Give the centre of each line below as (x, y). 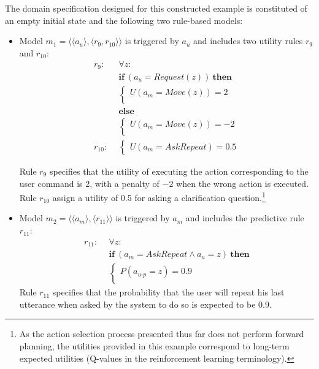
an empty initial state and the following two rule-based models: (124, 20)
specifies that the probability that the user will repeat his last (168, 292)
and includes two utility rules (248, 41)
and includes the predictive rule (245, 218)
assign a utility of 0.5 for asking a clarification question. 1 (159, 196)
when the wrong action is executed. (243, 183)
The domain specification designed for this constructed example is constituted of (156, 8)
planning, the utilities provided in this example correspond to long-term (154, 345)
